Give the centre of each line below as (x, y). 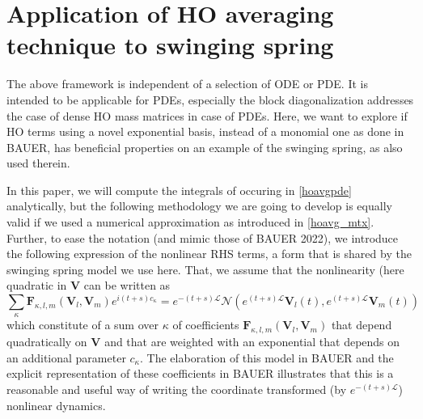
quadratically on (47, 342)
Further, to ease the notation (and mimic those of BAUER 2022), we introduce (203, 237)
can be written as (127, 285)
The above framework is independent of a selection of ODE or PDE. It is (187, 84)
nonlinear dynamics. (56, 405)
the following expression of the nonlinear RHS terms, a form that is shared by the (209, 254)
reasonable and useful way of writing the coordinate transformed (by (177, 389)
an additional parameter (66, 357)
